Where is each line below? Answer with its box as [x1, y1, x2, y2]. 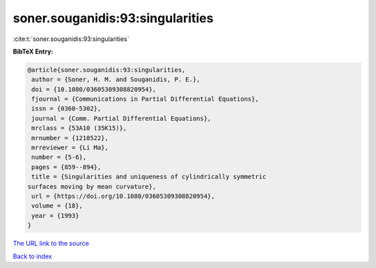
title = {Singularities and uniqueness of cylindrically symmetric [31, 173, 267, 181]
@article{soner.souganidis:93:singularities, [27, 66, 186, 74]
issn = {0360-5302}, [31, 105, 102, 112]
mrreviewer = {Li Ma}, [31, 144, 109, 152]
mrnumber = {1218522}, [31, 134, 109, 142]
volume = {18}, [31, 202, 84, 210]
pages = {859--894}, [31, 163, 102, 171]
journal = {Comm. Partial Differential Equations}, [31, 115, 212, 122]
